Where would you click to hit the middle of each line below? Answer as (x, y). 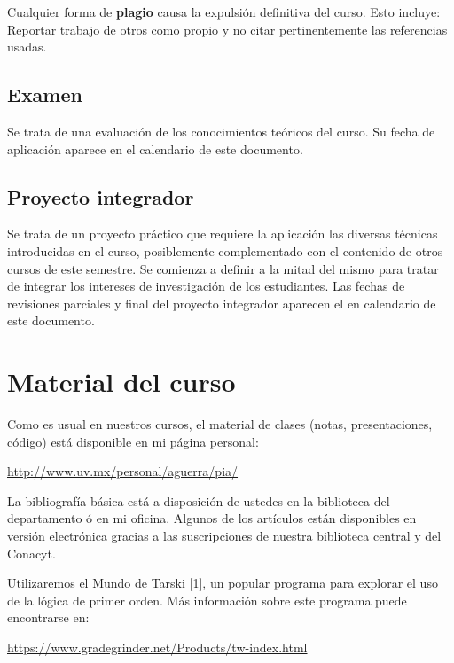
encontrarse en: (48, 617)
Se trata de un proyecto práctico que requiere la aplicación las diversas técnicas (223, 234)
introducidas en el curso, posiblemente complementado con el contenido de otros (225, 250)
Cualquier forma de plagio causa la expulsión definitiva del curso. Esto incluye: (224, 12)
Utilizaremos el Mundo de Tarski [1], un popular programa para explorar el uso (223, 583)
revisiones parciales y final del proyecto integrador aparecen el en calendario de (222, 303)
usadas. (27, 47)
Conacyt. (31, 553)
